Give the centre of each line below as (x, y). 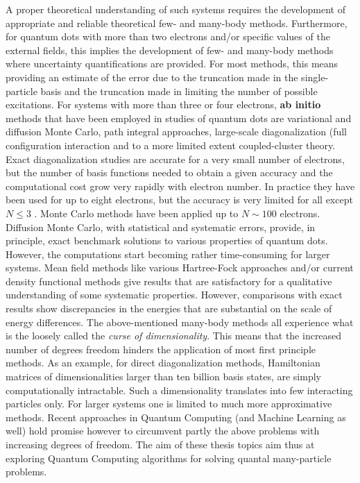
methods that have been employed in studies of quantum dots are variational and (179, 118)
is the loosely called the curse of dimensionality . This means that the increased (174, 336)
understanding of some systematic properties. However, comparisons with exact (174, 295)
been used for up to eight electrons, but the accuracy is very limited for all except (179, 200)
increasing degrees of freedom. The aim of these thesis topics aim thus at (160, 444)
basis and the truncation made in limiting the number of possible (179, 91)
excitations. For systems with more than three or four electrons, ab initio (163, 104)
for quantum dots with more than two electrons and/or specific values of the (168, 36)
